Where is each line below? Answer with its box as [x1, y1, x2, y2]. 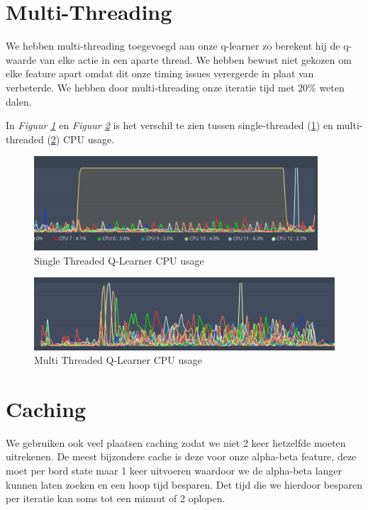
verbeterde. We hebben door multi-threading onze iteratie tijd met [6, 79, 295, 94]
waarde [6, 52, 37, 67]
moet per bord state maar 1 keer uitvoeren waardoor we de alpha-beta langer [6, 463, 342, 478]
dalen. [6, 94, 32, 109]
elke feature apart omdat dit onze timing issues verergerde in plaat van [6, 66, 314, 81]
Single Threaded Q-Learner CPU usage [34, 253, 204, 267]
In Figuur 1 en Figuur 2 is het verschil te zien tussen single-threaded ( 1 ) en [6, 118, 333, 133]
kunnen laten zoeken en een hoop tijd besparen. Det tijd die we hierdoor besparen [6, 477, 362, 492]
